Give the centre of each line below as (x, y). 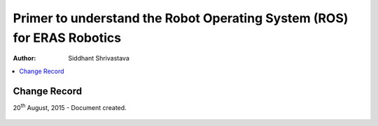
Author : (24, 58)
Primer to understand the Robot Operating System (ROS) (181, 18)
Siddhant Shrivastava (99, 58)
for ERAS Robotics (67, 38)
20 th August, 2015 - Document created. (70, 107)
